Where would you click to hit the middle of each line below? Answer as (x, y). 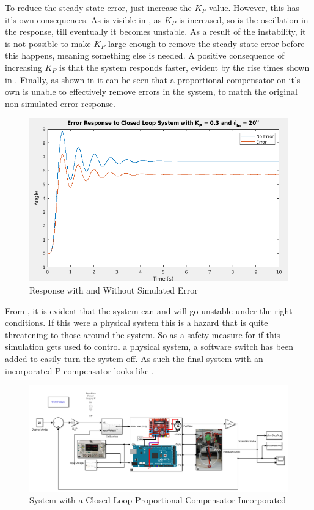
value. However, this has (254, 7)
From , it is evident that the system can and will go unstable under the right (149, 310)
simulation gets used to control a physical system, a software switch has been (149, 346)
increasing (24, 67)
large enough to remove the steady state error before (206, 43)
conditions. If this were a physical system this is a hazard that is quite (137, 323)
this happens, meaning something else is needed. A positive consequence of (145, 55)
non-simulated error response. (60, 103)
